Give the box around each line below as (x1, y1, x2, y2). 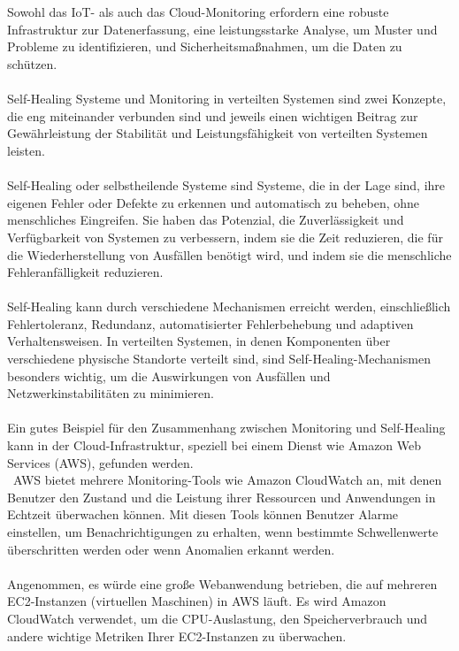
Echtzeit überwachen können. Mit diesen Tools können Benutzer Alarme (7, 505, 399, 524)
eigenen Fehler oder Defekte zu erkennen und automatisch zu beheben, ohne (7, 193, 420, 211)
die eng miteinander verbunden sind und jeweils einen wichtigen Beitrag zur (7, 106, 418, 125)
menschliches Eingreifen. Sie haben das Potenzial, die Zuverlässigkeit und (7, 211, 404, 229)
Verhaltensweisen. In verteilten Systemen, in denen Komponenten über (7, 332, 391, 350)
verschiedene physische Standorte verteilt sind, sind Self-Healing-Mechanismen (7, 349, 431, 368)
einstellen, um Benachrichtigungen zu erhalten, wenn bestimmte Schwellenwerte (7, 523, 439, 540)
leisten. (7, 141, 45, 159)
